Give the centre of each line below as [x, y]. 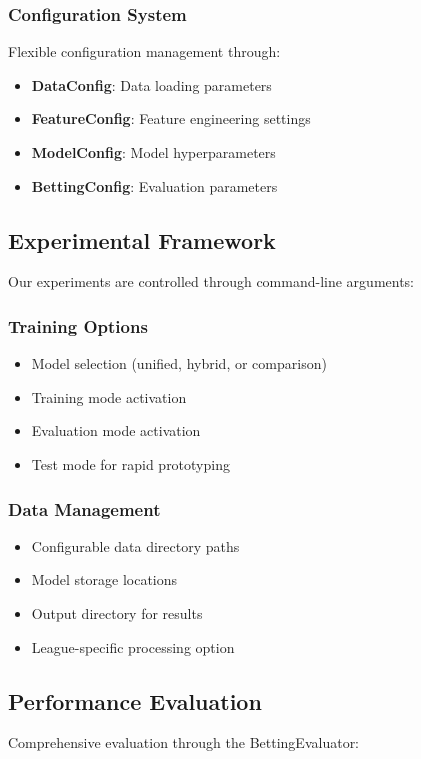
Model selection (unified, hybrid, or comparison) [179, 363]
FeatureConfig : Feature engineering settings [171, 118]
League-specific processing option [133, 646]
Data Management [84, 508]
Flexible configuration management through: [144, 51]
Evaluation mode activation [116, 430]
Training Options [78, 325]
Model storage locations [104, 579]
